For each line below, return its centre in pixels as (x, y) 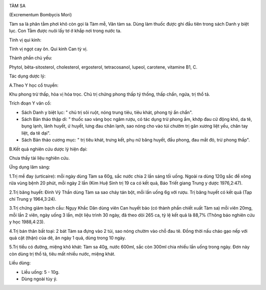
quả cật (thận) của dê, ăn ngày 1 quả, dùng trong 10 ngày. (67, 238)
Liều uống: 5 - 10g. (40, 272)
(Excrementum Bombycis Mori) (41, 15)
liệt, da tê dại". (36, 133)
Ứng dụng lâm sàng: (30, 167)
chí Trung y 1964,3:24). (33, 199)
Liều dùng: (20, 263)
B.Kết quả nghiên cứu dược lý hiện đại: (48, 149)
